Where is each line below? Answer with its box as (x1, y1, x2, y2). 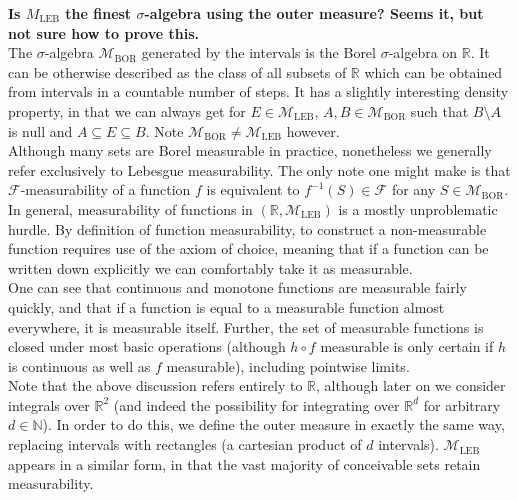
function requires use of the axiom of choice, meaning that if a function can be (8, 238, 489, 259)
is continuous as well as (8, 355, 151, 376)
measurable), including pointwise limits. (166, 355, 410, 376)
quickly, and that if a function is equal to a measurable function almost (8, 296, 445, 317)
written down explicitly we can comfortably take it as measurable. (8, 257, 413, 278)
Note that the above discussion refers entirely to (8, 375, 303, 396)
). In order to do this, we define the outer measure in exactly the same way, (42, 414, 505, 435)
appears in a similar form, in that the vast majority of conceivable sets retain (8, 453, 481, 474)
